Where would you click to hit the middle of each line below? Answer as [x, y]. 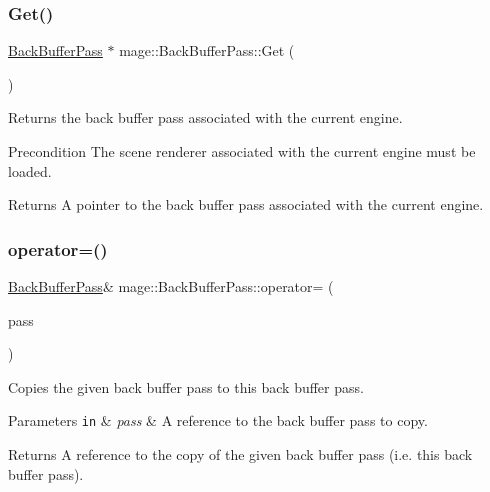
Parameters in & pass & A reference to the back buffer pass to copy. [218, 420]
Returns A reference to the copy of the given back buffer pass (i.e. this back [240, 454]
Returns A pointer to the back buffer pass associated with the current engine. [246, 204]
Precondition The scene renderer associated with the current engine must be [242, 151]
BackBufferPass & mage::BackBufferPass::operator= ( [171, 286]
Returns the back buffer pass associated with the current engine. [205, 117]
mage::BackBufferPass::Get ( [207, 50]
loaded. [30, 170]
